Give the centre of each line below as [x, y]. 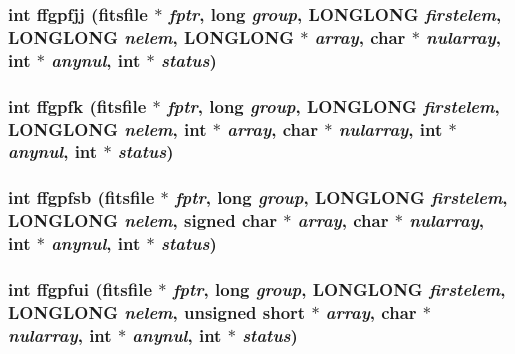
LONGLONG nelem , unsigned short [157, 311]
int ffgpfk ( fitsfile [77, 105]
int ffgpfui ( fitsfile [80, 288]
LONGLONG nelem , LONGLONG [151, 36]
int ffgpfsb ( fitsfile [81, 197]
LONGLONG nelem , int [107, 128]
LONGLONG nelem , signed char [143, 220]
